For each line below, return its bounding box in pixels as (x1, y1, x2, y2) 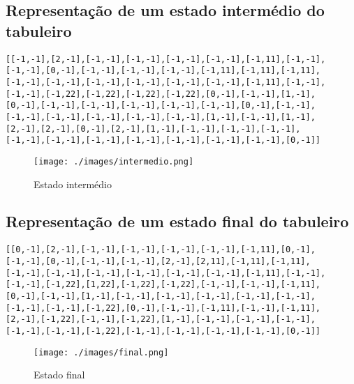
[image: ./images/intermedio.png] (34, 156, 194, 167)
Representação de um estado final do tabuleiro (6, 210, 349, 232)
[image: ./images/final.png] (34, 347, 169, 358)
